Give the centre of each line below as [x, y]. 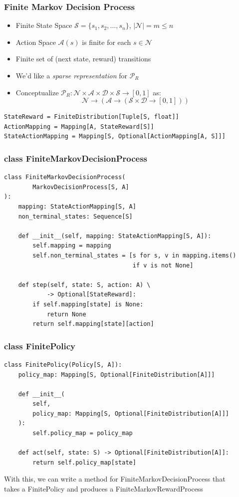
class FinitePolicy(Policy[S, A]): [63, 365]
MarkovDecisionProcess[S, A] [81, 187]
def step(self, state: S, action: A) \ [84, 285]
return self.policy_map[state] [84, 462]
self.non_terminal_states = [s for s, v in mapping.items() [134, 255]
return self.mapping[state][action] [93, 324]
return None [66, 314]
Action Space [36, 42]
